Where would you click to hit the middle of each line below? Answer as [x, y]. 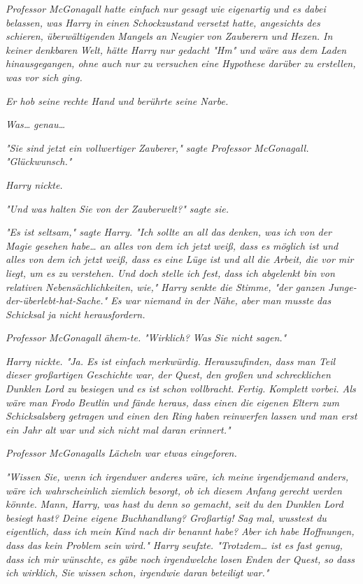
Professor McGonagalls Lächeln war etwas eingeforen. [121, 453]
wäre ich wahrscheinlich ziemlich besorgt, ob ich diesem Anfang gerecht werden [174, 490]
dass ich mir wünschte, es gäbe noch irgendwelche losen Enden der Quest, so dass [180, 558]
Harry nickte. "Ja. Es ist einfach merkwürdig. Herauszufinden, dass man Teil [171, 361]
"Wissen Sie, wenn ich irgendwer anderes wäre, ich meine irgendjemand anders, [177, 477]
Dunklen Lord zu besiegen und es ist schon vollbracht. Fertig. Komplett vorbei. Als [181, 389]
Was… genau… [36, 124]
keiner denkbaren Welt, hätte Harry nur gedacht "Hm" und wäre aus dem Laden [176, 49]
